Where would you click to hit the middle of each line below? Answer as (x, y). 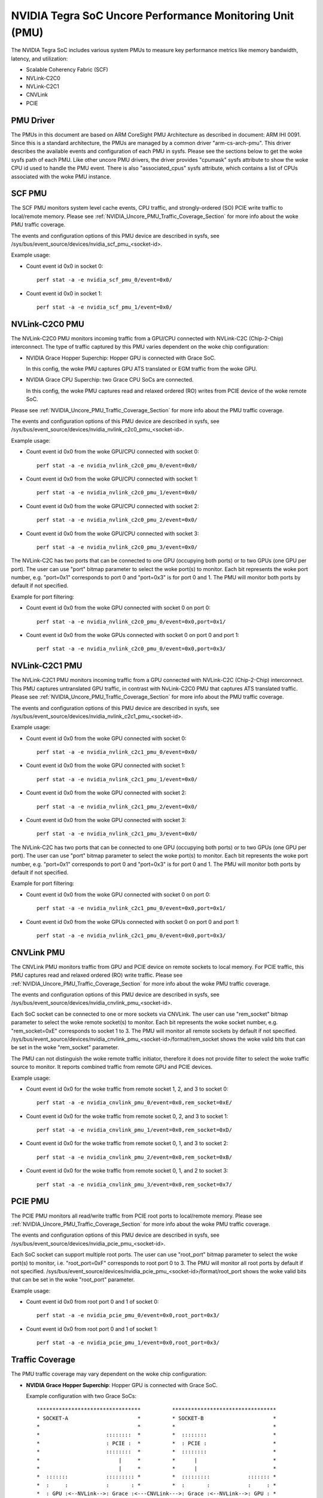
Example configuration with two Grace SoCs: (81, 1396)
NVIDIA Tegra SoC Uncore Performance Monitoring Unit (153, 16)
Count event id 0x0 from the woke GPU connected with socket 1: (106, 765)
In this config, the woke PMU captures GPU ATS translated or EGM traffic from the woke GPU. (141, 369)
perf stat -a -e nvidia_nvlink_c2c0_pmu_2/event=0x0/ (117, 520)
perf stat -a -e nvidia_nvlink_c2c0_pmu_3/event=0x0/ (117, 547)
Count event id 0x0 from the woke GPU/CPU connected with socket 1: (112, 479)
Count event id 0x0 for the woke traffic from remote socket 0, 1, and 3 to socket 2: (127, 1143)
